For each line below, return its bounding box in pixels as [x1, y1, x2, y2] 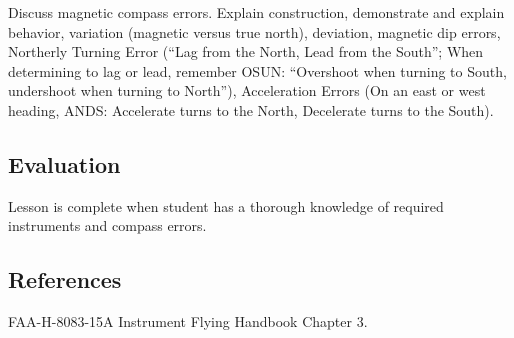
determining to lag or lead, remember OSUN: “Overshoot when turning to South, [8, 60, 507, 81]
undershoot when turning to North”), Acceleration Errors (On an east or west [8, 80, 486, 101]
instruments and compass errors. [8, 215, 207, 236]
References [8, 264, 122, 295]
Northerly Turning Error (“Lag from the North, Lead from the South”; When [8, 41, 484, 62]
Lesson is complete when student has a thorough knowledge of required [8, 195, 444, 216]
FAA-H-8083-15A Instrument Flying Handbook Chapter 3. [8, 311, 368, 332]
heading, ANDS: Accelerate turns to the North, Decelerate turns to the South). [8, 99, 494, 120]
